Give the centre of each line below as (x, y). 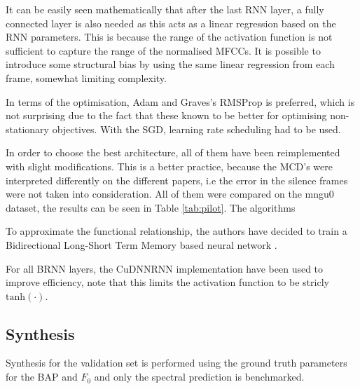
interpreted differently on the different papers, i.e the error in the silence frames (177, 180)
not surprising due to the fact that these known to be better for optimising (166, 115)
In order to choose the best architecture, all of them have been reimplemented (173, 152)
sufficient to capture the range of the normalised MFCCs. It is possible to (163, 50)
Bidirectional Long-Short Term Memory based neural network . (141, 244)
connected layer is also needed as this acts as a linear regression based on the (171, 23)
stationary (27, 129)
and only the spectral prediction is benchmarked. (199, 377)
